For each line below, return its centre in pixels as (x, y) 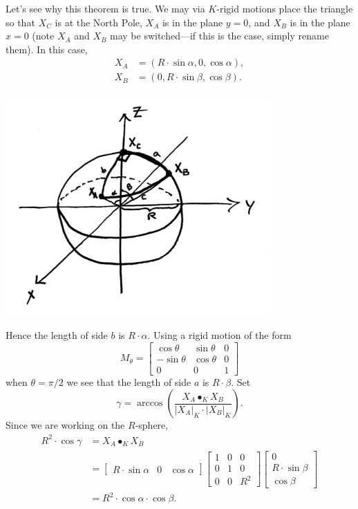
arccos (150, 404)
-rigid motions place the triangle (285, 8)
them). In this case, (47, 49)
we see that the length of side (129, 381)
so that (20, 22)
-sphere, (152, 425)
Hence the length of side (57, 335)
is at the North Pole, (98, 22)
